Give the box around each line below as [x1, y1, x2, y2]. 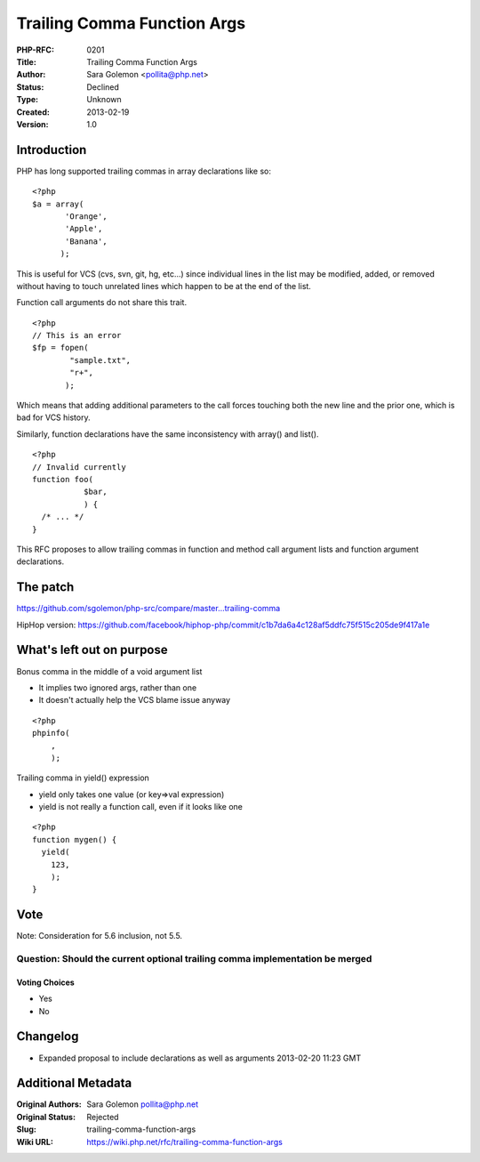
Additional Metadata [16, 1076, 132, 1091]
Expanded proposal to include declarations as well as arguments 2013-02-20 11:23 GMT [38, 1053, 362, 1063]
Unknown [86, 94, 122, 105]
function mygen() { [32, 835, 117, 844]
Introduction [16, 142, 87, 157]
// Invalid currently [32, 462, 126, 472]
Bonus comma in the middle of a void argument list [16, 666, 203, 676]
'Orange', [65, 211, 108, 222]
